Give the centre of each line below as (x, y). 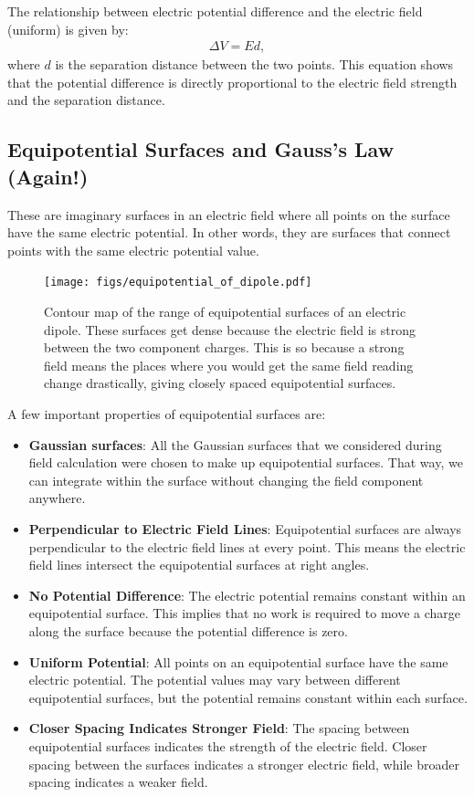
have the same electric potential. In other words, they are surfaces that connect (229, 232)
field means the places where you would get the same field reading (229, 365)
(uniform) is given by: (68, 29)
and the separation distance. (86, 100)
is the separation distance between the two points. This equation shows (254, 64)
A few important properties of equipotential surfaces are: (167, 414)
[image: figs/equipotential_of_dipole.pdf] (178, 283)
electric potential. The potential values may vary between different (215, 680)
